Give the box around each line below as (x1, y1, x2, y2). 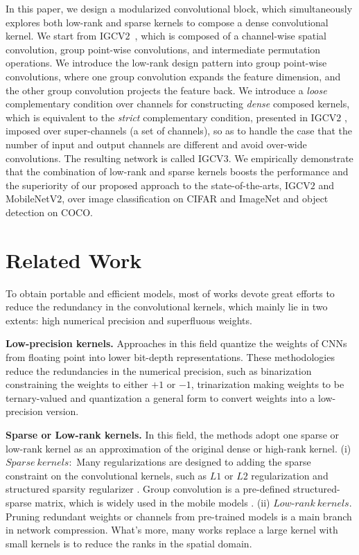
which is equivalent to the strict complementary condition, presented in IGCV (6, 109, 337, 124)
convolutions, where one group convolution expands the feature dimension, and (6, 69, 341, 83)
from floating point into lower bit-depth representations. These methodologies (6, 350, 335, 364)
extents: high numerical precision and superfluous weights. (6, 312, 252, 327)
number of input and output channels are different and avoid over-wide (6, 136, 307, 151)
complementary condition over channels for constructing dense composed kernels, (6, 96, 350, 111)
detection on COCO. (6, 204, 93, 219)
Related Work (6, 245, 142, 274)
